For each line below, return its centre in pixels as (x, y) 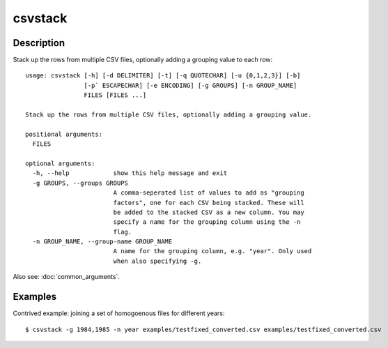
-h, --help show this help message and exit (130, 173)
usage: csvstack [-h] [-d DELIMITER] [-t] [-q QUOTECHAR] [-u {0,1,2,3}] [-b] (163, 76)
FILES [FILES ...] (115, 95)
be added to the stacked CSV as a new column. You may (209, 212)
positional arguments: (64, 134)
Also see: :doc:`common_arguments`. (66, 277)
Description (39, 43)
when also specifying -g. (157, 261)
